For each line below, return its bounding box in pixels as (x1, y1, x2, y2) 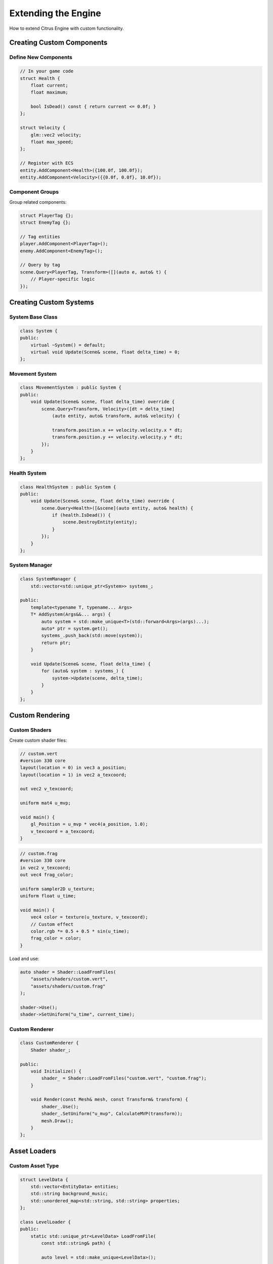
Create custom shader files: (9, 737, 67, 743)
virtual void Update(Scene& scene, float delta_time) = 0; (30, 349, 180, 355)
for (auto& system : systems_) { (41, 668, 124, 674)
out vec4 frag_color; (20, 872, 74, 877)
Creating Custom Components (9, 38, 108, 47)
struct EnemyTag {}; (20, 220, 71, 225)
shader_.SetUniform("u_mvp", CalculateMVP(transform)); (41, 1111, 183, 1117)
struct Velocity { (20, 125, 66, 131)
